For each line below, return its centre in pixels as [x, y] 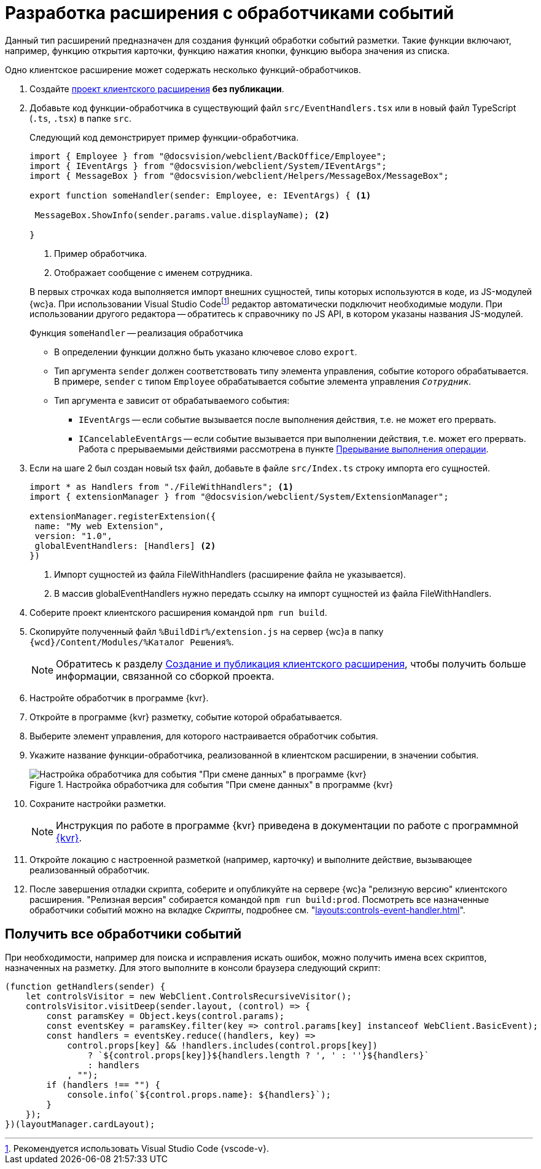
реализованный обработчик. [90, 870]
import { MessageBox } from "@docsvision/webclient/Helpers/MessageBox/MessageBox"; [239, 175]
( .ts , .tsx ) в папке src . [81, 118]
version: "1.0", [73, 536]
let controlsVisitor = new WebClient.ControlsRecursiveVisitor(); [189, 997]
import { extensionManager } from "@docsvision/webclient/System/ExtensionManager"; [239, 497]
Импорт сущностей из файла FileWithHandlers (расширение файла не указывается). [230, 575]
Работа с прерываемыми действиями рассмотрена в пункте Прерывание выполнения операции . [284, 449]
